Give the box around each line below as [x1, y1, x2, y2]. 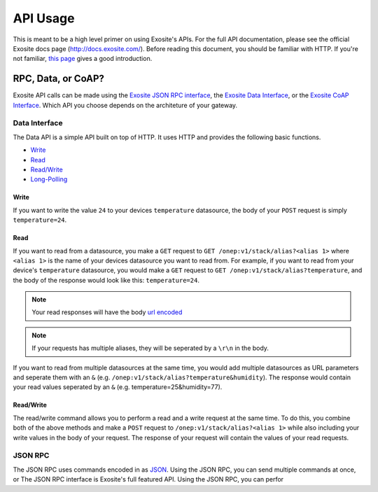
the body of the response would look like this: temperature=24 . [13, 276, 199, 284]
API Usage [13, 10, 75, 26]
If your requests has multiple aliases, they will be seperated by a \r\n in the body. [31, 344, 269, 353]
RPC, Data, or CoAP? [13, 73, 105, 85]
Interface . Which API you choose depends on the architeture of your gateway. [13, 101, 238, 109]
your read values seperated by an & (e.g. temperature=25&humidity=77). [13, 383, 223, 391]
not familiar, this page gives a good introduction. [13, 55, 153, 63]
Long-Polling [30, 175, 68, 183]
